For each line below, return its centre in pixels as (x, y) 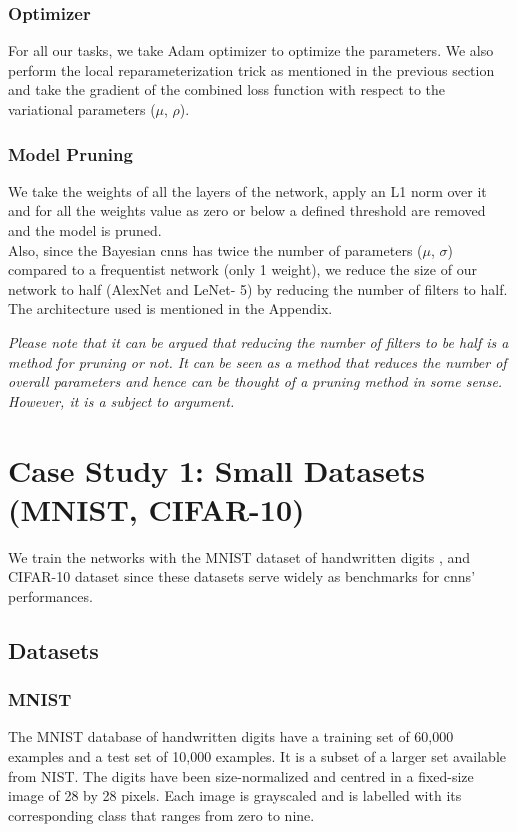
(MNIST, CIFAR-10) (156, 508)
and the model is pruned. (85, 230)
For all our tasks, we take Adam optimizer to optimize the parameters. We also (251, 50)
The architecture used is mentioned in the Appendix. (170, 308)
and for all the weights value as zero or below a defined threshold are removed (247, 210)
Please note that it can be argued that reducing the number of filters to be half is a (258, 341)
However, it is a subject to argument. (121, 400)
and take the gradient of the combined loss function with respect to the (227, 89)
